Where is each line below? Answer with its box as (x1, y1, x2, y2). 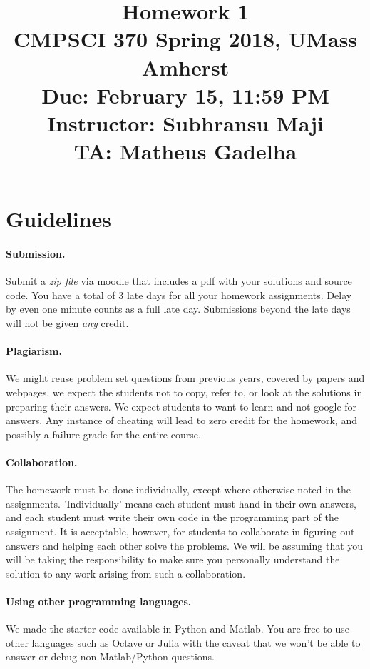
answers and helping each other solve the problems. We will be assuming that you (6, 538, 364, 553)
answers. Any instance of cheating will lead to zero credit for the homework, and (6, 413, 358, 428)
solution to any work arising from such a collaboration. (6, 565, 246, 580)
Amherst (141, 52, 230, 81)
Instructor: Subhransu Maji (47, 108, 324, 137)
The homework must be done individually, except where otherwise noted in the (6, 482, 351, 497)
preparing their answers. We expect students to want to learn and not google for (6, 398, 357, 413)
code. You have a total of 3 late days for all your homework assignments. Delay (6, 287, 352, 302)
